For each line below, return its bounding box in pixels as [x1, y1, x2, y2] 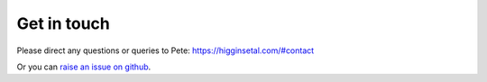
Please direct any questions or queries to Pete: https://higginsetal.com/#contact [16, 45, 315, 56]
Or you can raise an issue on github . [16, 61, 152, 72]
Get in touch [16, 14, 110, 33]
